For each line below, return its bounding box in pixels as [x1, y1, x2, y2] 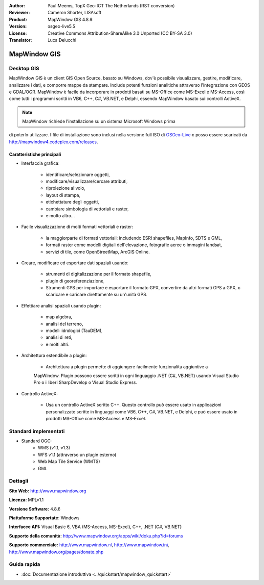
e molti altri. [45, 341, 70, 347]
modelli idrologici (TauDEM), [45, 328, 103, 333]
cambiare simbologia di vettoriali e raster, [45, 206, 129, 212]
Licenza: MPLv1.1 [9, 497, 44, 503]
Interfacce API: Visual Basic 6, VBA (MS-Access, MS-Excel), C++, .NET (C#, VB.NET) [9, 524, 182, 530]
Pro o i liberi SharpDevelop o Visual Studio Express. [33, 380, 137, 385]
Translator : [9, 37, 32, 43]
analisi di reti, [45, 334, 73, 340]
